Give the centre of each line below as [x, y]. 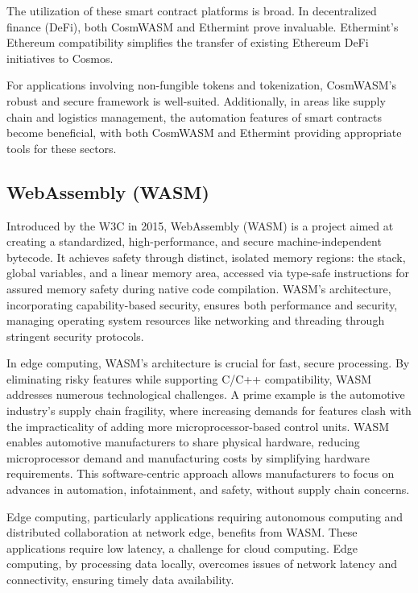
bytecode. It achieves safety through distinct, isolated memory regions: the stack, [206, 257]
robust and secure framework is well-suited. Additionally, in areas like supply [196, 100]
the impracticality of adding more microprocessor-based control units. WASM [198, 426]
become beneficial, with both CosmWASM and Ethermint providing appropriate [204, 133]
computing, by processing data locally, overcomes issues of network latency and [202, 564]
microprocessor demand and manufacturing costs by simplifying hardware [188, 457]
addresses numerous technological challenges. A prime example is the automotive [206, 394]
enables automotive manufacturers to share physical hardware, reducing [183, 442]
